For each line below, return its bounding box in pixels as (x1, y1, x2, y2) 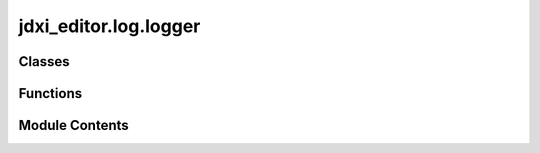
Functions (18, 85, 83, 102)
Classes (18, 53, 70, 70)
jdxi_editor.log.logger (18, 15, 201, 37)
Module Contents (18, 117, 129, 134)
